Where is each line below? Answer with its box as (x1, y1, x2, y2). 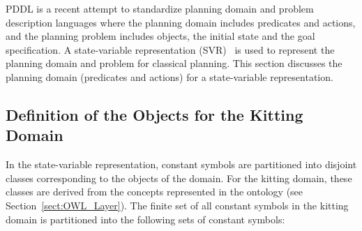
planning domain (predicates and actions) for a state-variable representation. (6, 69, 333, 84)
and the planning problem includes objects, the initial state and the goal (6, 29, 315, 43)
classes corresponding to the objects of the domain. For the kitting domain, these (6, 170, 352, 185)
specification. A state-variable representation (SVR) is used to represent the (6, 42, 335, 57)
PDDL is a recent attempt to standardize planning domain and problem (6, 1, 314, 15)
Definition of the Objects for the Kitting (6, 103, 303, 125)
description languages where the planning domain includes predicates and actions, (6, 15, 356, 29)
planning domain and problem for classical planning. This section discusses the (6, 56, 342, 70)
